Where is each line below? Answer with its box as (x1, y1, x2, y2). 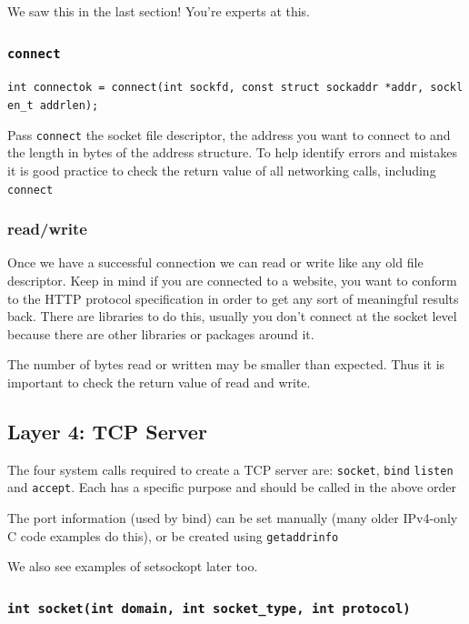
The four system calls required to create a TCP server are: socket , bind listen (7, 459, 454, 478)
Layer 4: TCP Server (7, 417, 207, 445)
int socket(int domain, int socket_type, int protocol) (7, 600, 411, 616)
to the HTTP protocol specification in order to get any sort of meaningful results (7, 288, 459, 307)
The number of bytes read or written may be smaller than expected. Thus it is (7, 355, 445, 374)
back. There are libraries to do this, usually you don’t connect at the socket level (7, 307, 457, 326)
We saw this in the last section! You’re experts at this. (7, 2, 311, 20)
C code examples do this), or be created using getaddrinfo (7, 526, 339, 545)
